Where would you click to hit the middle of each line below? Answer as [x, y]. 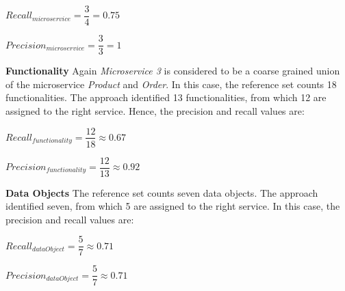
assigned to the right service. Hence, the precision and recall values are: [155, 110]
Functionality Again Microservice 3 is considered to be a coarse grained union [173, 71]
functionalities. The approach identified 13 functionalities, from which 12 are [166, 97]
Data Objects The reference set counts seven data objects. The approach [162, 192]
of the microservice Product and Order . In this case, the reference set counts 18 [171, 84]
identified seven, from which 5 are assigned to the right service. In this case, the [173, 206]
